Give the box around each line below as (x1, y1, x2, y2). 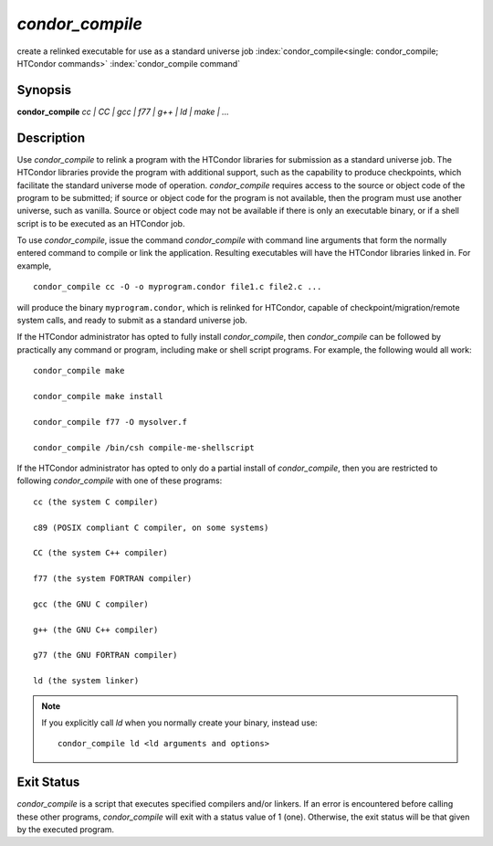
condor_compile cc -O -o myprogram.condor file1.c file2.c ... (33, 281, 322, 292)
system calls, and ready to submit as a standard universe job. (16, 315, 248, 326)
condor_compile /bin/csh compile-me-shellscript (33, 442, 255, 452)
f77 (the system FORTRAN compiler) (33, 574, 193, 584)
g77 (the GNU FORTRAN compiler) (33, 650, 178, 661)
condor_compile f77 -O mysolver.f (33, 417, 187, 427)
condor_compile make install (33, 391, 163, 401)
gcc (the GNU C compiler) (33, 598, 150, 609)
